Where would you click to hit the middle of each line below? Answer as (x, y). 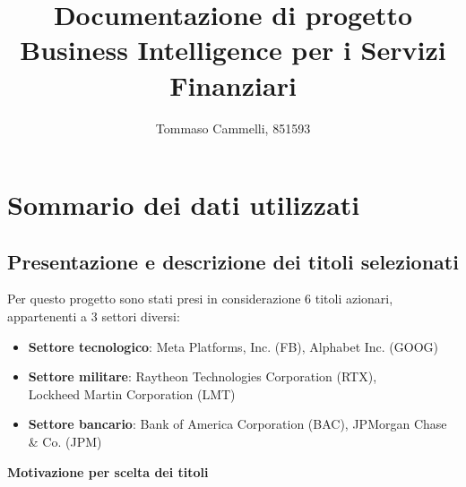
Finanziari (233, 85)
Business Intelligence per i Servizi (233, 50)
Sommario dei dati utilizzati (184, 205)
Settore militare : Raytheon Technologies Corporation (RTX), (203, 376)
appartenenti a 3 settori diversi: (94, 316)
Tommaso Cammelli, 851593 (233, 128)
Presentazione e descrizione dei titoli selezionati (233, 261)
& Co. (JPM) (65, 442)
